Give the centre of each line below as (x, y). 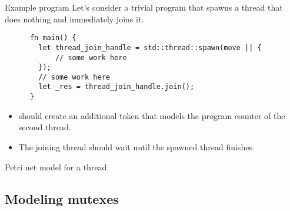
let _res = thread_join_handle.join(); (116, 87)
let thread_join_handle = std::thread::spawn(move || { (150, 47)
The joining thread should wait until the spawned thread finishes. (136, 146)
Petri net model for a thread (56, 167)
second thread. (45, 127)
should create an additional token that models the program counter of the (152, 115)
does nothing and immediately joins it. (74, 19)
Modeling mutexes (62, 198)
